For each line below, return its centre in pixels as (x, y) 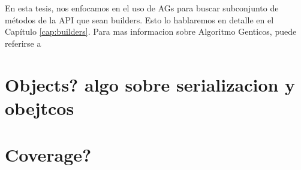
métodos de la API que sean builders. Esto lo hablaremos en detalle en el (139, 19)
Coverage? (48, 155)
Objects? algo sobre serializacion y (150, 84)
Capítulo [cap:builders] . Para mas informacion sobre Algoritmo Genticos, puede (151, 31)
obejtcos (40, 107)
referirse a (23, 43)
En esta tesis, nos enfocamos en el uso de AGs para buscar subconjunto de (142, 8)
